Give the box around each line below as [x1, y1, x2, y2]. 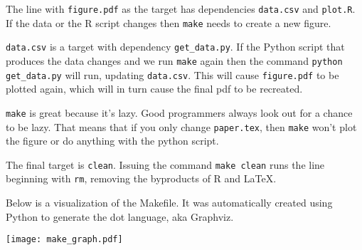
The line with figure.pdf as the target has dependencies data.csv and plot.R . [6, 1, 356, 16]
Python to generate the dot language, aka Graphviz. [6, 209, 234, 224]
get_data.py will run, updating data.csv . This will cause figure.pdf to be [6, 67, 339, 82]
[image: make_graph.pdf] [6, 234, 123, 245]
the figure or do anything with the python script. [6, 133, 219, 148]
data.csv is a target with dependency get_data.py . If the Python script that [6, 39, 345, 54]
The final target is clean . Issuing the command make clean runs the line [6, 157, 325, 172]
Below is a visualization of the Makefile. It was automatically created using [6, 195, 333, 210]
